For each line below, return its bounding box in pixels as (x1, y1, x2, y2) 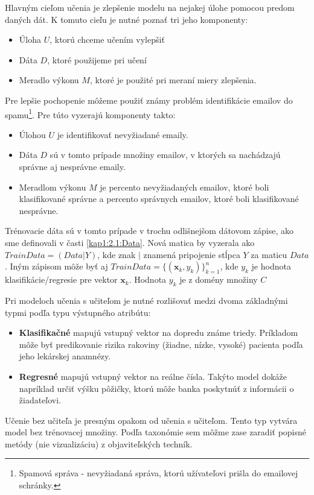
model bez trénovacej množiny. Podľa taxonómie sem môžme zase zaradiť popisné (5, 426, 306, 438)
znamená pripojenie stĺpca (143, 248, 240, 260)
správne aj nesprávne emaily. (19, 160, 126, 172)
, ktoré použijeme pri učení (47, 53, 147, 66)
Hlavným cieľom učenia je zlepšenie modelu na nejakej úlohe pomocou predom (5, 1, 295, 13)
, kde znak (97, 248, 136, 260)
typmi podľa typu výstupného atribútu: (5, 306, 151, 318)
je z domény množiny (179, 273, 258, 286)
